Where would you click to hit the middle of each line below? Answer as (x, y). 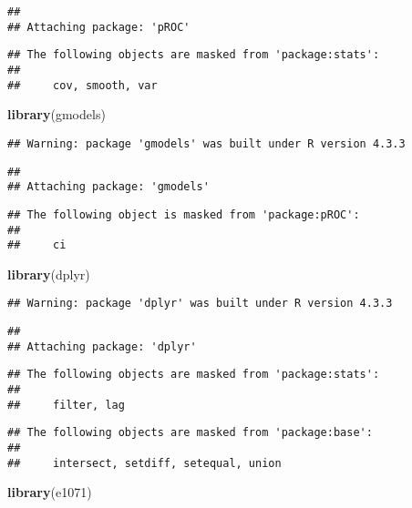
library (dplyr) (49, 274)
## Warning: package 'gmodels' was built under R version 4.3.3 (206, 143)
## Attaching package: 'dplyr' (102, 346)
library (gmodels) (57, 114)
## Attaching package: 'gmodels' (108, 187)
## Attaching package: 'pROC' (99, 27)
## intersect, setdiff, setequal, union (144, 463)
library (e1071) (50, 492)
